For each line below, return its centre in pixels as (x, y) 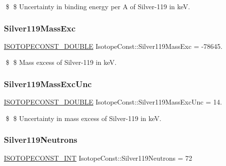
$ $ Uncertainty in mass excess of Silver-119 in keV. (83, 118)
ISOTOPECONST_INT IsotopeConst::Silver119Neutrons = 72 (98, 158)
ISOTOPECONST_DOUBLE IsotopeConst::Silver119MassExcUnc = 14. (113, 102)
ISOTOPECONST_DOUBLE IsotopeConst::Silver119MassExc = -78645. (113, 46)
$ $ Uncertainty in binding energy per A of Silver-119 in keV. (98, 6)
